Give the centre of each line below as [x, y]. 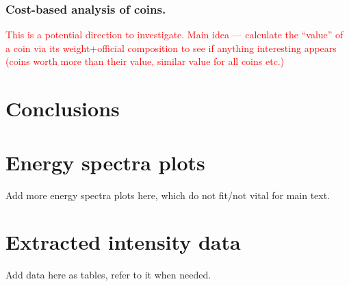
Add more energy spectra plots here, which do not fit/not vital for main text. [168, 195]
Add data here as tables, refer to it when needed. [108, 275]
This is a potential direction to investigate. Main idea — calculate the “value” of [174, 35]
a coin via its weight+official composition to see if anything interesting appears [171, 48]
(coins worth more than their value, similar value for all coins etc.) [145, 61]
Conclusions [63, 108]
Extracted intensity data [123, 242]
